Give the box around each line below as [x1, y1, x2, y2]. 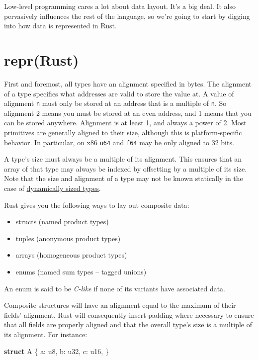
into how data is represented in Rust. [4, 20, 117, 31]
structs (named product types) [15, 216, 109, 227]
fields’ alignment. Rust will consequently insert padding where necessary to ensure [4, 309, 254, 320]
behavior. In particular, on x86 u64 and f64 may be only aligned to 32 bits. [4, 137, 234, 147]
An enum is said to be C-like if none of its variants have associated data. [4, 283, 226, 293]
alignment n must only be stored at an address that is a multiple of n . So [4, 98, 227, 108]
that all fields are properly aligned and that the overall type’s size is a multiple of [4, 319, 253, 330]
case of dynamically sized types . [4, 182, 101, 193]
